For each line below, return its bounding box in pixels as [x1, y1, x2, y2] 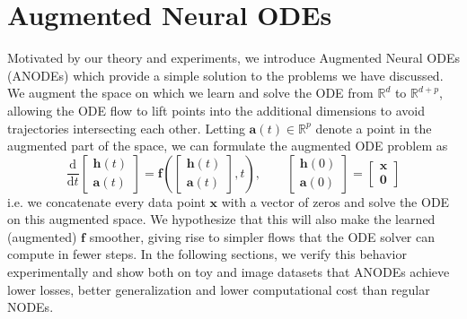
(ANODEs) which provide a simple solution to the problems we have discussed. [7, 65, 444, 84]
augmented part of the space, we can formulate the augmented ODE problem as [7, 136, 448, 155]
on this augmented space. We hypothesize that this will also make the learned [7, 210, 436, 228]
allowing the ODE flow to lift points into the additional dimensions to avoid [7, 100, 425, 119]
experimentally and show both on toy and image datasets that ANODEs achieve [7, 263, 450, 281]
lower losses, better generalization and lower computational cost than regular [7, 280, 430, 298]
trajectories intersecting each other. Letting [7, 118, 245, 137]
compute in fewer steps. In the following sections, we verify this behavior [7, 245, 407, 263]
